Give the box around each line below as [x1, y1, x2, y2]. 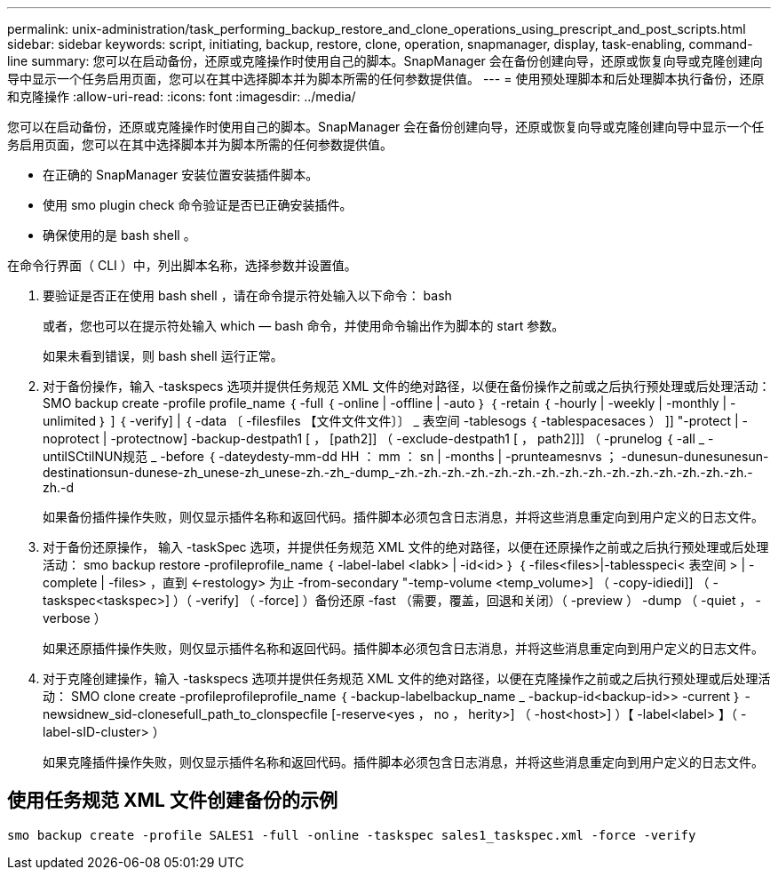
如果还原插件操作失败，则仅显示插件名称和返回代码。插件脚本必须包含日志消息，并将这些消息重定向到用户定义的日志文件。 [43, 641, 764, 656]
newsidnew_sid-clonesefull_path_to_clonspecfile [43, 706, 329, 722]
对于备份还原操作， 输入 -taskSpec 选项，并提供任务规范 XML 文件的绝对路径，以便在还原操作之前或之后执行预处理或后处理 [43, 539, 769, 554]
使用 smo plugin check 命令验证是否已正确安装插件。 [43, 197, 353, 212]
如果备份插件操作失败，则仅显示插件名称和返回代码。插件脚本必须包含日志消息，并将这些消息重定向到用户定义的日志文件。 [43, 509, 764, 524]
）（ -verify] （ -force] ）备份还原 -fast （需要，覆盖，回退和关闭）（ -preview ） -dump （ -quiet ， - [172, 593, 761, 608]
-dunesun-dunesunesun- [621, 449, 769, 464]
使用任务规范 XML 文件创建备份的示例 [7, 789, 337, 812]
